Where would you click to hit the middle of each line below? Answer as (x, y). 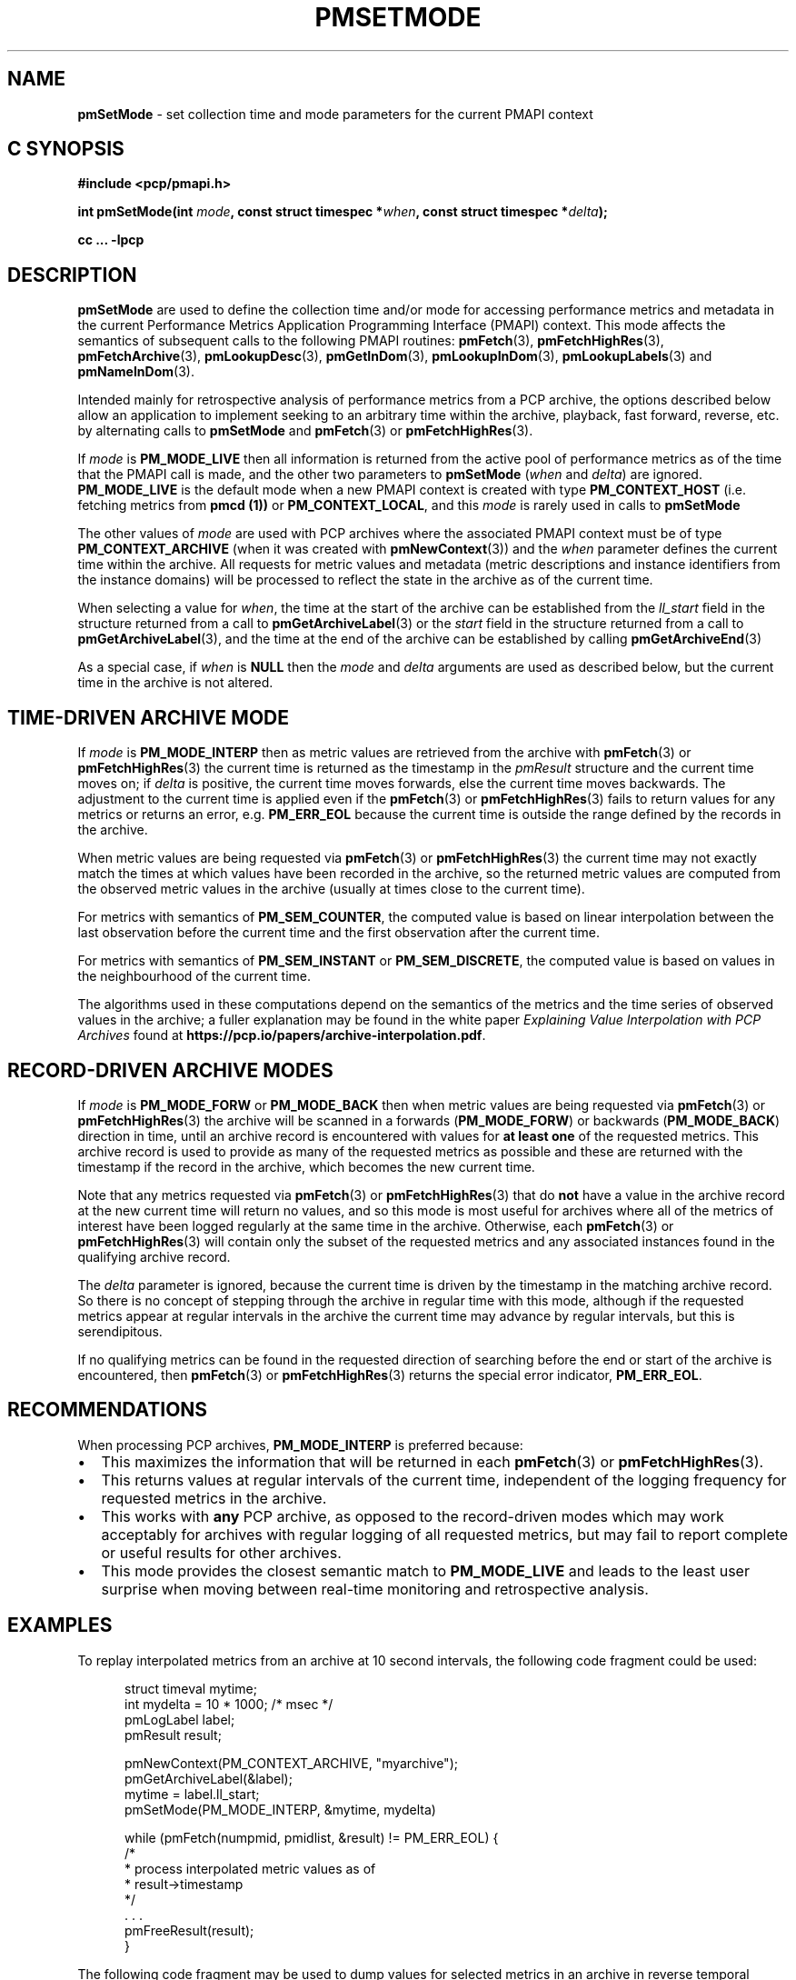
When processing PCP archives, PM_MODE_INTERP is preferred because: (300, 1445)
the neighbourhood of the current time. (194, 976)
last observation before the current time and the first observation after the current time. (338, 933)
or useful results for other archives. (221, 1552)
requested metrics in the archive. (214, 1498)
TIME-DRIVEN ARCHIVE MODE (148, 717)
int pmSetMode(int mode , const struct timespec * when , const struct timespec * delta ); (343, 212)
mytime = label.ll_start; (192, 1794)
